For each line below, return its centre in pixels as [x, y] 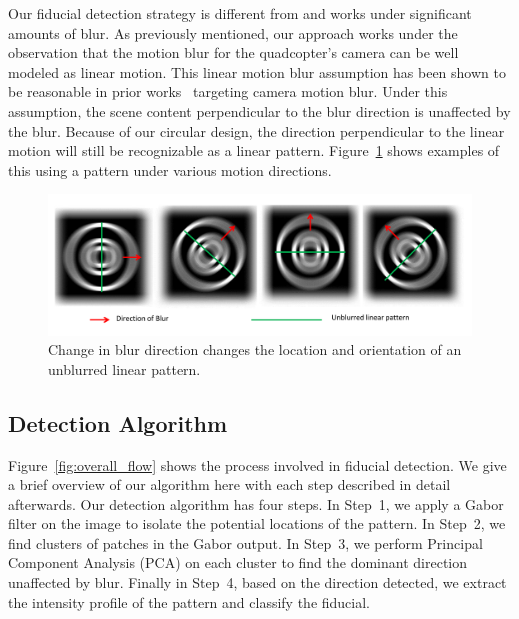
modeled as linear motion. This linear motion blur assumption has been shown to [257, 71]
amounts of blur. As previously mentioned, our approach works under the [233, 32]
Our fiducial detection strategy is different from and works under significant [240, 13]
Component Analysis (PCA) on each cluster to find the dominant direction [238, 562]
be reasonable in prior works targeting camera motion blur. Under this [228, 91]
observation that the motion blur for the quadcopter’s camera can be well [233, 52]
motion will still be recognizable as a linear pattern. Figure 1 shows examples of [254, 150]
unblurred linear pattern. [124, 368]
